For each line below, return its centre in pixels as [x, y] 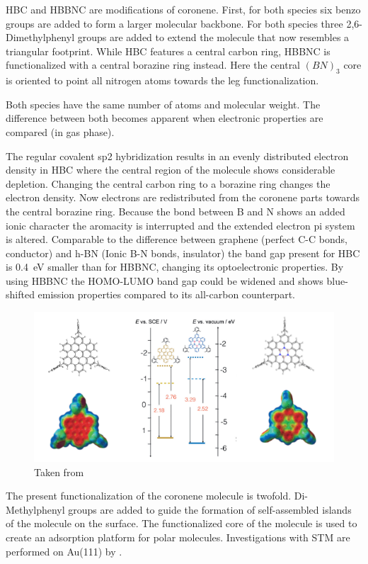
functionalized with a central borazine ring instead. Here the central [153, 65]
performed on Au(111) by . [64, 551]
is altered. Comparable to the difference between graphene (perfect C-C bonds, [177, 239]
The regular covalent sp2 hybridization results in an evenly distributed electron [177, 156]
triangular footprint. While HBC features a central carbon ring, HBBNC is [168, 51]
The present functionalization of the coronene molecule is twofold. [149, 496]
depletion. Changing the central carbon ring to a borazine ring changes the [168, 183]
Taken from [59, 472]
